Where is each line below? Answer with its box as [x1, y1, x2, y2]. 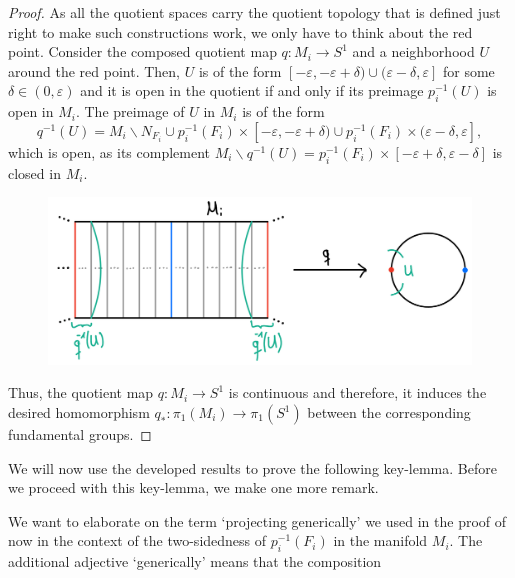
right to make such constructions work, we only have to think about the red [8, 21, 473, 42]
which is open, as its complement [8, 141, 211, 162]
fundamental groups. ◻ [8, 424, 152, 445]
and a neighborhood [352, 41, 475, 62]
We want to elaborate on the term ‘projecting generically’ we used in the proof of [8, 510, 507, 531]
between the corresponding [307, 402, 471, 423]
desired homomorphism [8, 402, 150, 423]
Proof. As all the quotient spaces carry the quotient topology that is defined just [8, 2, 501, 22]
